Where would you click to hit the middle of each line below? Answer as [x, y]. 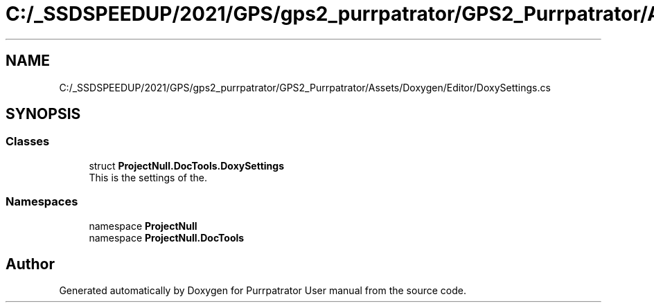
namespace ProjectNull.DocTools [167, 237]
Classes [28, 142]
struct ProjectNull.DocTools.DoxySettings [186, 165]
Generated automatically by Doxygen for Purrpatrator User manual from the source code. [263, 291]
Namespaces [42, 202]
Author [30, 264]
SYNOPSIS [43, 114]
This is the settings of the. [148, 177]
